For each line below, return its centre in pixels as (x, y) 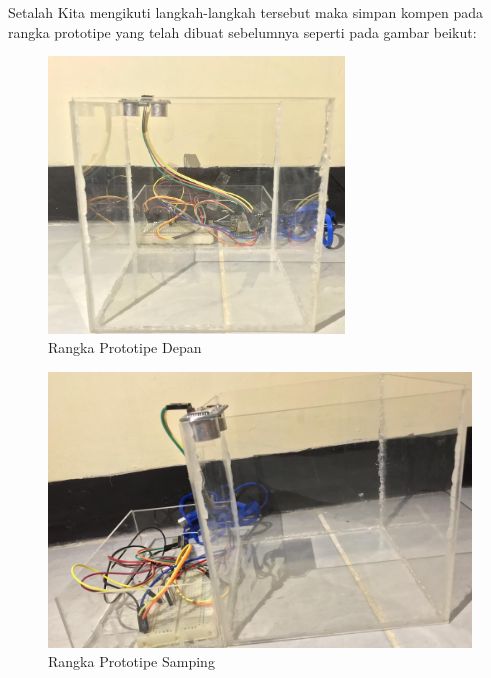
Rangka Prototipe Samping (131, 661)
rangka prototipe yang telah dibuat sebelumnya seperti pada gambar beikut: (242, 31)
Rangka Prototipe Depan (125, 347)
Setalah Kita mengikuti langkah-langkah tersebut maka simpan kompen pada (246, 12)
